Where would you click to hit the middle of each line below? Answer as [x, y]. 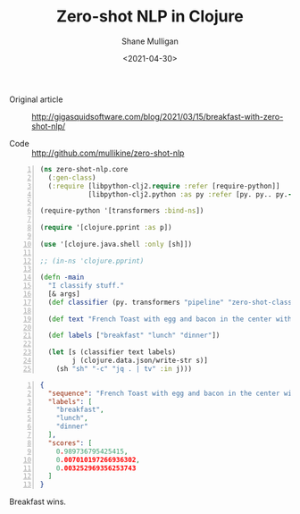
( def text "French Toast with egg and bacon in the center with [170, 319]
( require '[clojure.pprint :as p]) [106, 228]
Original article [36, 99]
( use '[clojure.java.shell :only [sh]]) [116, 244]
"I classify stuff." [86, 286]
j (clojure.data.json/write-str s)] [140, 361]
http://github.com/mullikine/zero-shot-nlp [108, 153]
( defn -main [62, 278]
